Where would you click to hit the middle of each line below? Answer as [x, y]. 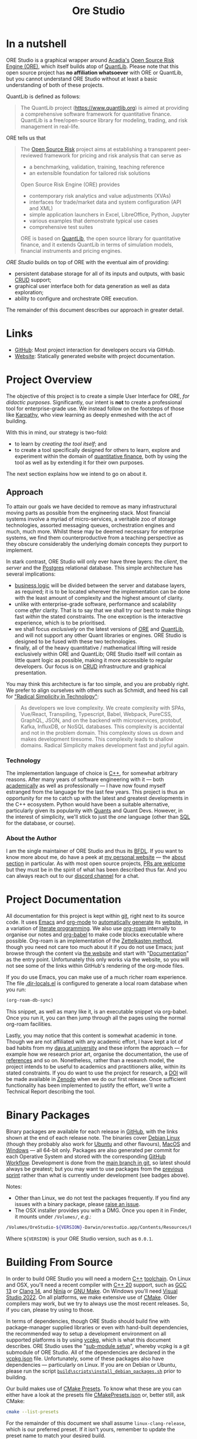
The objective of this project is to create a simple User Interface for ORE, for [98, 396]
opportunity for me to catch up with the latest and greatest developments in [97, 798]
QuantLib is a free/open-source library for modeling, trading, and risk [104, 120]
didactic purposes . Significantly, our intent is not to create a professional [94, 402]
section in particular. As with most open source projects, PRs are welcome [96, 863]
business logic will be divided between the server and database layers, [100, 585]
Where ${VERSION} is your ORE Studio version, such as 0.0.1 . [80, 1238]
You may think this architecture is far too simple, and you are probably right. [98, 684]
